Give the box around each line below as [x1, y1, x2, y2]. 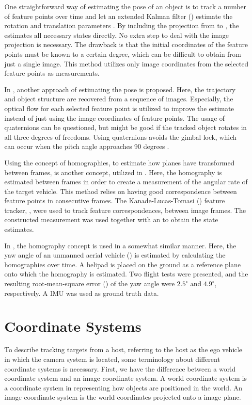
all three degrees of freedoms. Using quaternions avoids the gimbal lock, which [4, 131, 236, 142]
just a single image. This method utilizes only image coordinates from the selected [4, 58, 249, 68]
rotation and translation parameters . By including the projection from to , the [4, 20, 239, 31]
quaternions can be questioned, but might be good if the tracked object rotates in [4, 122, 247, 132]
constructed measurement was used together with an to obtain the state [4, 214, 218, 225]
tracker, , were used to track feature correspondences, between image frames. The [4, 205, 246, 215]
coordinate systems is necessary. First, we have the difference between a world [4, 363, 236, 373]
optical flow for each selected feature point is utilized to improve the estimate [4, 103, 234, 113]
